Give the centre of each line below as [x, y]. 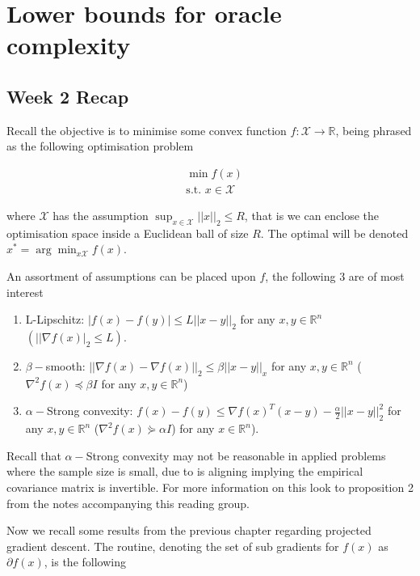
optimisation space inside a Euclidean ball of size [128, 233]
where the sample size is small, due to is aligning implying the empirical [185, 471]
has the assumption [101, 216]
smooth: [65, 365]
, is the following [85, 562]
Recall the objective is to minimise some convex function [147, 130]
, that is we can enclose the [312, 216]
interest [25, 292]
